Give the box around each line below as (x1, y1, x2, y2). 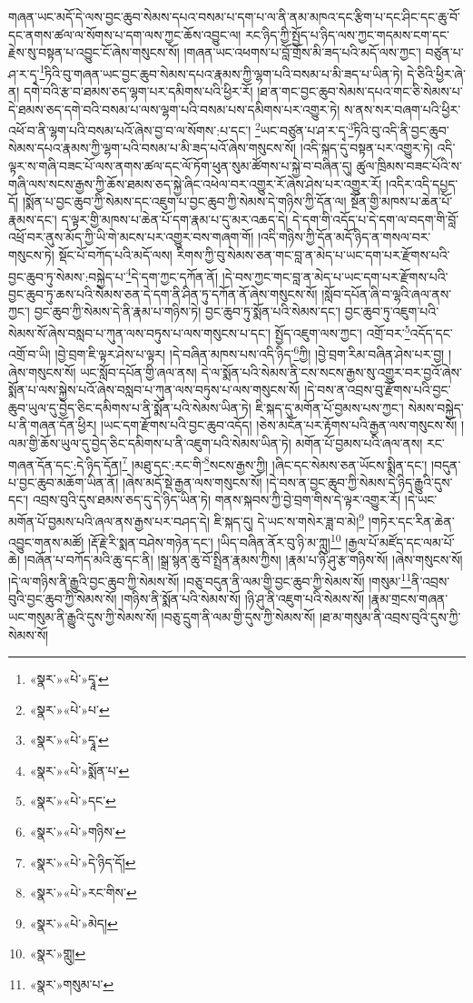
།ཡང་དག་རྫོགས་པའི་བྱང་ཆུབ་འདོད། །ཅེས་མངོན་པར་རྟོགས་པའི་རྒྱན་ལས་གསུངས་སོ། (100, 416, 458, 435)
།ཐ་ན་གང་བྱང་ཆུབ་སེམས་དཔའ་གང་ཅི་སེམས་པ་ (257, 82, 463, 101)
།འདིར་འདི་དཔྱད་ (385, 174, 458, 193)
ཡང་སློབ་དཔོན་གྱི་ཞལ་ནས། (80, 362, 197, 381)
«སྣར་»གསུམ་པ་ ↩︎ (29, 975, 114, 994)
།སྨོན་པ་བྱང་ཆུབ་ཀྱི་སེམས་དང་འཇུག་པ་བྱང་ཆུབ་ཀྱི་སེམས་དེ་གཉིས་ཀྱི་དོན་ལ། (22, 192, 347, 211)
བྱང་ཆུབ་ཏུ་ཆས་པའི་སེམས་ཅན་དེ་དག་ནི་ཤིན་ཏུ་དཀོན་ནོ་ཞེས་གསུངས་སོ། (8, 284, 318, 303)
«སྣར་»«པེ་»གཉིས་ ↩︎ (29, 822, 126, 841)
